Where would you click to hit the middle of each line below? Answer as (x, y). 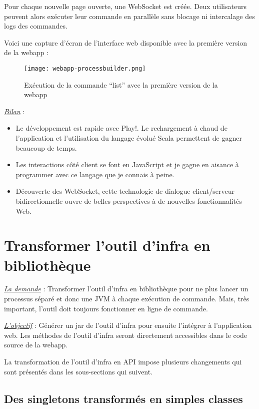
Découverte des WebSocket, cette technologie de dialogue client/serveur (125, 191)
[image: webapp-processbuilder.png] (85, 68)
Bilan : (14, 111)
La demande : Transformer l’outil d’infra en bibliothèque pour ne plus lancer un (126, 289)
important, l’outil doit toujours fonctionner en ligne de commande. (106, 308)
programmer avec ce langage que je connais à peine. (95, 174)
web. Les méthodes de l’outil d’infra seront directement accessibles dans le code (126, 335)
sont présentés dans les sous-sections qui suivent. (78, 371)
